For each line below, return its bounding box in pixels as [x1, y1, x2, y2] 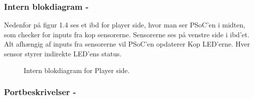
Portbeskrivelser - [4, 86, 76, 98]
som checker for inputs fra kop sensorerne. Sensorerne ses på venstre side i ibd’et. [4, 29, 250, 39]
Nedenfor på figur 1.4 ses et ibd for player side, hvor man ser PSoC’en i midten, [4, 20, 246, 30]
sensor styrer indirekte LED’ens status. [4, 49, 122, 58]
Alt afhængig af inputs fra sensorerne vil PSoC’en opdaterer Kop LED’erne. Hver [4, 39, 250, 49]
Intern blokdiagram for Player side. [24, 65, 130, 75]
